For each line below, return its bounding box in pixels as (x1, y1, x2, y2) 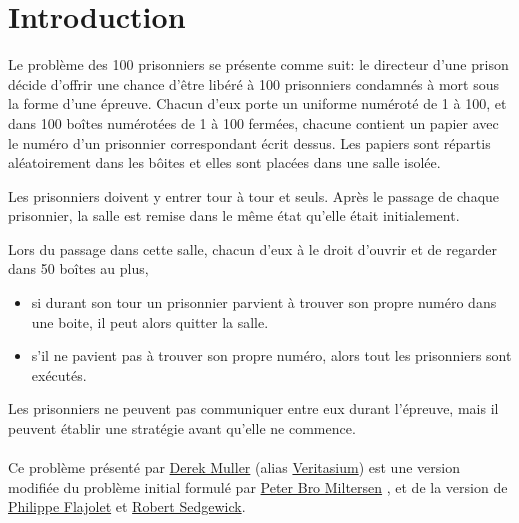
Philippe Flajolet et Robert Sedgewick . (8, 496, 246, 517)
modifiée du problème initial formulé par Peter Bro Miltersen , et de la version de (8, 476, 508, 497)
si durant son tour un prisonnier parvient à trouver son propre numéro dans (31, 292, 497, 313)
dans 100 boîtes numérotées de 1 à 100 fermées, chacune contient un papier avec (8, 112, 499, 133)
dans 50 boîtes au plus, (8, 258, 149, 279)
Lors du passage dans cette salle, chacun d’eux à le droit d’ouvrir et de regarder (8, 238, 497, 259)
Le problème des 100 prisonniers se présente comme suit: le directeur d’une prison (8, 54, 509, 75)
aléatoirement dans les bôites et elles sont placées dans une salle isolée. (8, 152, 441, 173)
